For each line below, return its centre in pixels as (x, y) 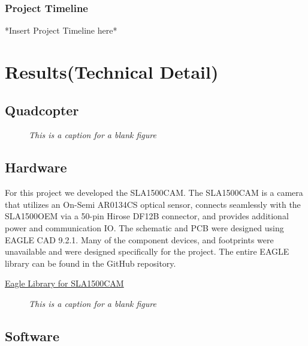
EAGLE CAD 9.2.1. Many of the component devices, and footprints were (139, 239)
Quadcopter (42, 110)
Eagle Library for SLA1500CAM (64, 283)
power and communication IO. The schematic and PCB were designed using (144, 227)
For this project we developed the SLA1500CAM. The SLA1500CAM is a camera (154, 193)
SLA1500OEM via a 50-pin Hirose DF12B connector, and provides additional (147, 216)
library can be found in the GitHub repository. (90, 263)
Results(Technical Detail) (112, 71)
